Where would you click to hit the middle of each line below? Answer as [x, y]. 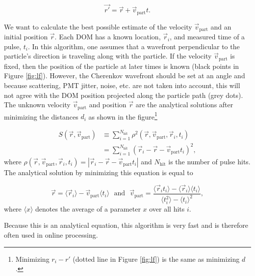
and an [221, 26]
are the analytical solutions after [184, 105]
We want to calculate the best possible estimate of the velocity [98, 26]
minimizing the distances [41, 116]
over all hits [167, 208]
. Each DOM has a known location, [108, 37]
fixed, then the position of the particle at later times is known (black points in [122, 66]
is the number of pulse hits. [209, 161]
